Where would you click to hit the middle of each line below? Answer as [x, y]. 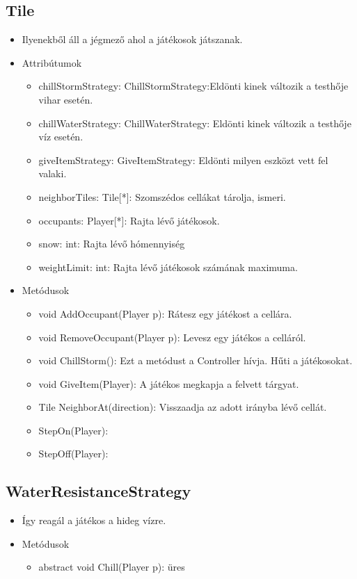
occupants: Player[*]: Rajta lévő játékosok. [129, 220]
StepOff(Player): [73, 454]
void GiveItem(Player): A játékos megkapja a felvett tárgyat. [169, 383]
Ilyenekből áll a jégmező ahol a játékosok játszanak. [132, 39]
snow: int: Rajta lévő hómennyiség [112, 244]
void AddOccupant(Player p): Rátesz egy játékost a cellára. [165, 313]
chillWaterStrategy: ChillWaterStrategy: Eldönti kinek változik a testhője [195, 123]
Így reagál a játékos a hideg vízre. [94, 520]
